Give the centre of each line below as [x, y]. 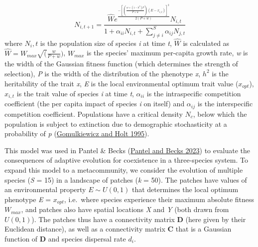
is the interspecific [225, 104]
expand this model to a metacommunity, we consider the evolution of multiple [124, 169]
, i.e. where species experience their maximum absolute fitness [159, 199]
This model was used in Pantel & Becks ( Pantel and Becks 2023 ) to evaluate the [128, 150]
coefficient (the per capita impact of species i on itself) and [95, 104]
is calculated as [206, 43]
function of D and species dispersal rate [65, 238]
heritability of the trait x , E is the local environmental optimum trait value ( [122, 83]
